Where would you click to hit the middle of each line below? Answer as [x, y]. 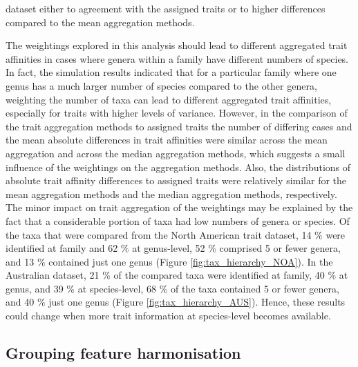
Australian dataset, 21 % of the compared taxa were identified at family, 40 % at [177, 275]
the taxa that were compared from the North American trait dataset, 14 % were [176, 234]
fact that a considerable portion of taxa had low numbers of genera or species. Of [178, 220]
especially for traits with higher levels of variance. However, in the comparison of [177, 113]
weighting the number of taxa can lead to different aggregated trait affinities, [169, 99]
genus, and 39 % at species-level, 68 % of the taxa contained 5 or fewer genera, [172, 288]
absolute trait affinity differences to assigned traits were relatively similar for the [176, 180]
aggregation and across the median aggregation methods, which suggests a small [176, 153]
